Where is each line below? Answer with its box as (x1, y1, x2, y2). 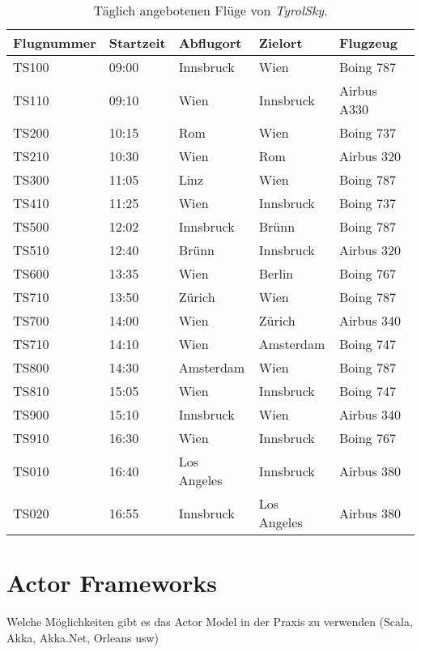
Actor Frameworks (6, 566, 217, 599)
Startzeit (108, 33, 166, 52)
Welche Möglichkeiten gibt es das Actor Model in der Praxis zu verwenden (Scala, (6, 613, 413, 630)
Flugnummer (13, 33, 96, 52)
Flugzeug (338, 33, 398, 52)
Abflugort (178, 33, 242, 52)
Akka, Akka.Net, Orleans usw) (6, 629, 159, 646)
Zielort (258, 33, 303, 52)
